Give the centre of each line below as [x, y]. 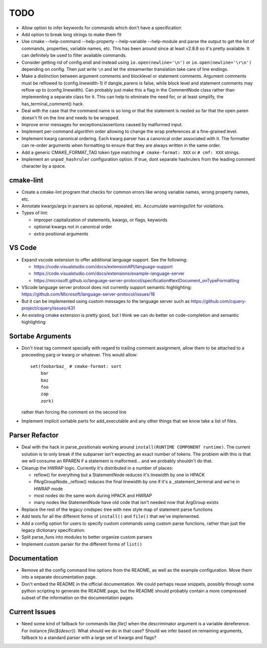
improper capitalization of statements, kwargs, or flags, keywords [101, 220]
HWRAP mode [48, 489]
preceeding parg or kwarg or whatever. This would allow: [80, 355]
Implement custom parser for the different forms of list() [82, 544]
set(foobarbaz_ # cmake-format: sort [76, 366]
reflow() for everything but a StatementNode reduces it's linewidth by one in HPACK [119, 475]
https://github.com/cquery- [219, 301]
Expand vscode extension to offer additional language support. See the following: [105, 259]
